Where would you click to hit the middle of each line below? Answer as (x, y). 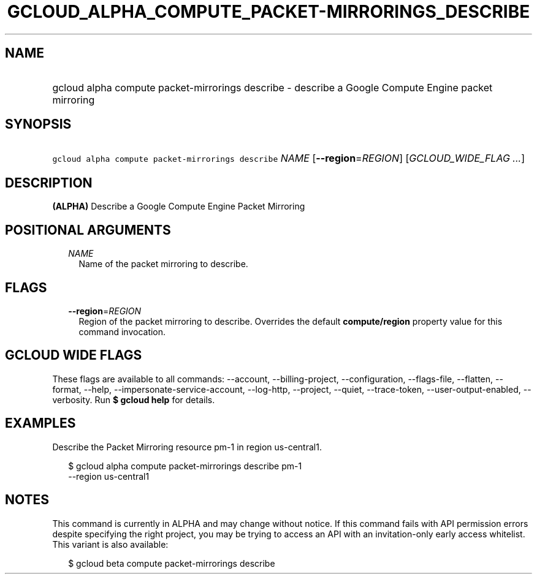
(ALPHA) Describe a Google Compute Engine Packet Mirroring (179, 206)
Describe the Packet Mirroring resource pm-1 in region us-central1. (187, 447)
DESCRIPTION (49, 183)
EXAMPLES (40, 423)
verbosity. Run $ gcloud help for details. (134, 399)
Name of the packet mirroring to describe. (163, 264)
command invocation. (122, 331)
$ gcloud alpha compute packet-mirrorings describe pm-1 (185, 466)
